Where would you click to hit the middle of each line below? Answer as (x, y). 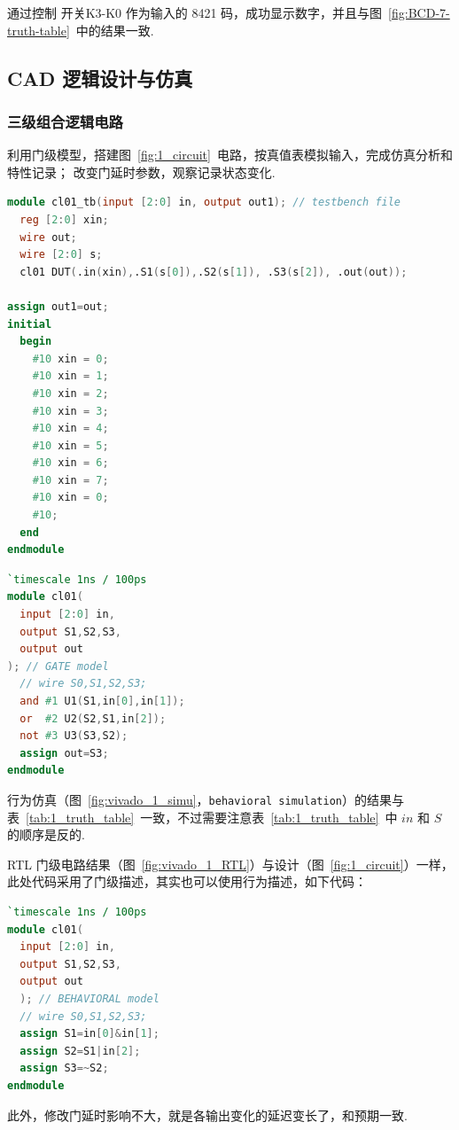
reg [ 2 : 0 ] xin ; (64, 219)
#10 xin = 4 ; (70, 429)
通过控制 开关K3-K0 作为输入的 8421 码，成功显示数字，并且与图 (195, 12)
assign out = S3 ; (64, 753)
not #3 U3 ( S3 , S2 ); (74, 736)
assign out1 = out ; (58, 306)
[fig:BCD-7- (419, 12)
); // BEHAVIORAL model (89, 998)
